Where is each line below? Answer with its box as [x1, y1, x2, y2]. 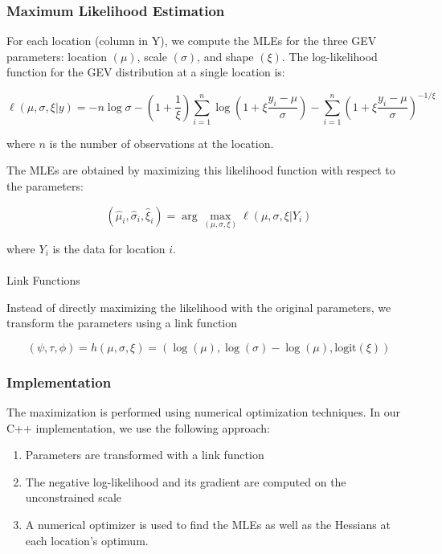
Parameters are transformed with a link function [25, 446, 264, 463]
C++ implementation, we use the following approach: [6, 419, 270, 436]
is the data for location [52, 240, 166, 256]
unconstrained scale [25, 489, 121, 506]
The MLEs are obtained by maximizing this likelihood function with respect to [6, 162, 395, 179]
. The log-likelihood [281, 47, 378, 64]
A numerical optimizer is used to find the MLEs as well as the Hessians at [25, 515, 391, 532]
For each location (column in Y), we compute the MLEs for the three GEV [6, 32, 377, 49]
